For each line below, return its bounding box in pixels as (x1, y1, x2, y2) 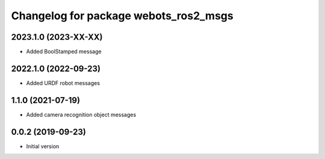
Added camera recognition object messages (26, 111, 137, 118)
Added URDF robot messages (26, 79, 101, 87)
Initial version (26, 142, 60, 150)
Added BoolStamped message (26, 48, 102, 55)
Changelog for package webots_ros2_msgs (11, 9, 234, 22)
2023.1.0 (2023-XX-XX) (11, 32, 103, 42)
